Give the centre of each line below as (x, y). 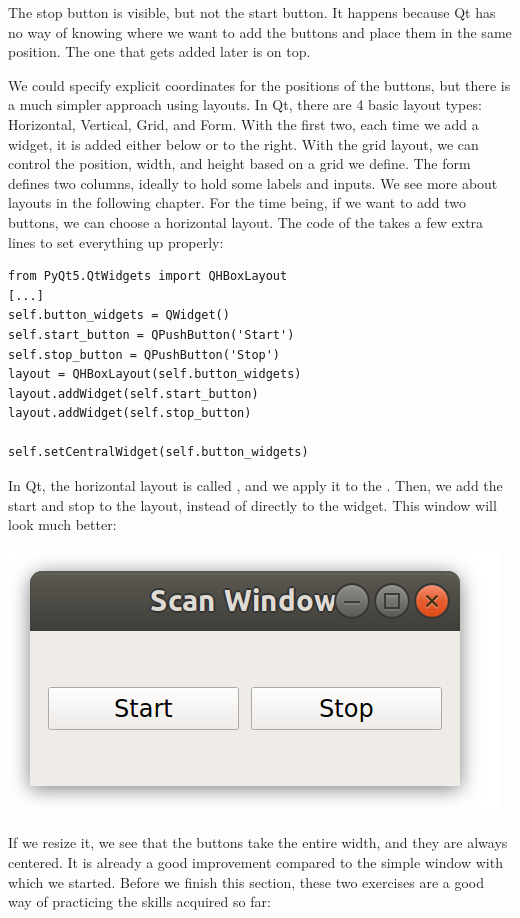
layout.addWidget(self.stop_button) (130, 413)
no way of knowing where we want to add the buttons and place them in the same (260, 31)
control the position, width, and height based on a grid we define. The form (239, 163)
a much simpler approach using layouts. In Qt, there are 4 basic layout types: (245, 104)
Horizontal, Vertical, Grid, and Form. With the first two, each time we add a (243, 123)
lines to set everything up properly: (116, 241)
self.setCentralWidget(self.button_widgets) (158, 452)
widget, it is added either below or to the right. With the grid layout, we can (243, 143)
